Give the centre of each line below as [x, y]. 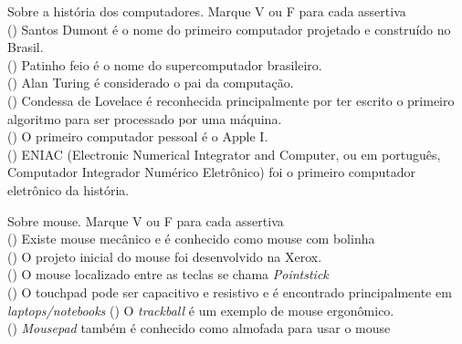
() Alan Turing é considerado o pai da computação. [151, 83]
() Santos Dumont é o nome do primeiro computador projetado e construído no [229, 29]
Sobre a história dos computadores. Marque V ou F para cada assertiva [207, 11]
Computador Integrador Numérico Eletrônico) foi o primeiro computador [211, 172]
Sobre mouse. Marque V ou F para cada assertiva [146, 220]
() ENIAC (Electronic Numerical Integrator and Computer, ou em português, [224, 154]
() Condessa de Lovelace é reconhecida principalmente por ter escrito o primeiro [231, 100]
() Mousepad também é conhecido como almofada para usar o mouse [199, 328]
